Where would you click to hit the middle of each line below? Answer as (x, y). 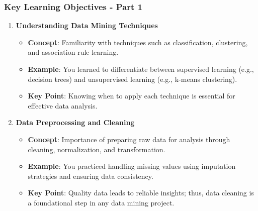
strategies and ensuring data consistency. (91, 176)
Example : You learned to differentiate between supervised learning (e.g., (141, 69)
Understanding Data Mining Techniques (87, 25)
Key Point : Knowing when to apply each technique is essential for (132, 96)
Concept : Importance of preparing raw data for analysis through (129, 139)
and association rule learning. (73, 52)
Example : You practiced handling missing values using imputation (132, 166)
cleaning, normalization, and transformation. (97, 149)
